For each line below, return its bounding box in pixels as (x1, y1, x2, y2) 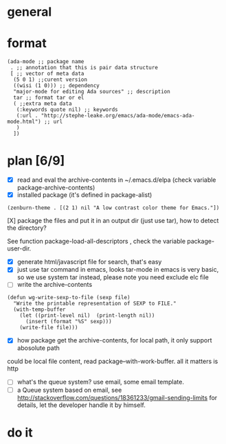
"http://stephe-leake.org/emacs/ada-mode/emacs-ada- (41, 113, 195, 119)
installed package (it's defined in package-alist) (16, 191, 152, 199)
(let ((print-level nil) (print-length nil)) (19, 312, 155, 319)
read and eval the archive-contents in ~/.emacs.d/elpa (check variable (16, 176, 216, 184)
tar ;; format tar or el (13, 94, 84, 102)
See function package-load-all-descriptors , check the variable (7, 237, 186, 246)
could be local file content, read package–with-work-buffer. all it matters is (7, 358, 218, 366)
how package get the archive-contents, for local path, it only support (16, 336, 212, 344)
